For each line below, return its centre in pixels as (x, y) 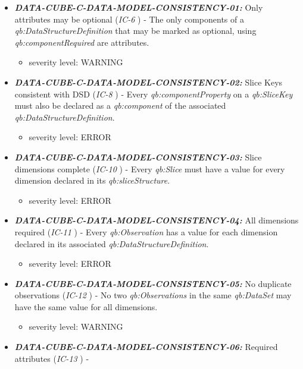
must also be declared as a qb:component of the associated (120, 105)
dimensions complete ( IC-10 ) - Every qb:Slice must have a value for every (150, 168)
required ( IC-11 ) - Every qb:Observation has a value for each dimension (146, 231)
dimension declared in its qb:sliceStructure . (92, 180)
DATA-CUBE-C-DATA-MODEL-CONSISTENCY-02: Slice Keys (149, 82)
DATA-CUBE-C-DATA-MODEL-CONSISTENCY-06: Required (146, 347)
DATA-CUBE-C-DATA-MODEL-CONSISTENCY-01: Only (139, 7)
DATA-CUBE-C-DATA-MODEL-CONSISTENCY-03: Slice (138, 157)
